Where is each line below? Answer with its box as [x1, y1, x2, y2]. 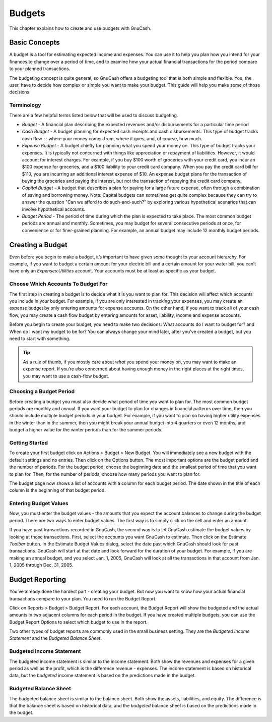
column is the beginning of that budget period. [9, 487, 106, 493]
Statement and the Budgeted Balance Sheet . [9, 635, 102, 641]
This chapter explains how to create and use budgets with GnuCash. [9, 25, 151, 31]
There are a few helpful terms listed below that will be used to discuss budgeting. [9, 112, 178, 118]
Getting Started [9, 439, 48, 446]
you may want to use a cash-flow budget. [23, 373, 109, 379]
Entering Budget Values [9, 500, 69, 507]
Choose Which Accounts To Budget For [9, 281, 108, 288]
